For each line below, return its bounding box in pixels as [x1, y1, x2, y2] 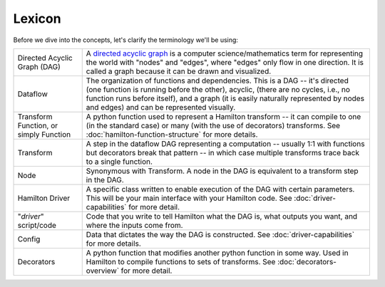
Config [17, 234, 41, 244]
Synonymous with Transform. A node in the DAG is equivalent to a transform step [86, 166, 359, 176]
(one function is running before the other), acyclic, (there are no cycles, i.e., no [86, 84, 351, 94]
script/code [17, 220, 57, 230]
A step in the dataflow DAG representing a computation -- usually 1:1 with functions [86, 139, 365, 149]
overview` [86, 266, 120, 276]
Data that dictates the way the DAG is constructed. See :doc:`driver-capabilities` [86, 229, 355, 239]
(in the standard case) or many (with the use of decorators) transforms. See [86, 120, 341, 130]
